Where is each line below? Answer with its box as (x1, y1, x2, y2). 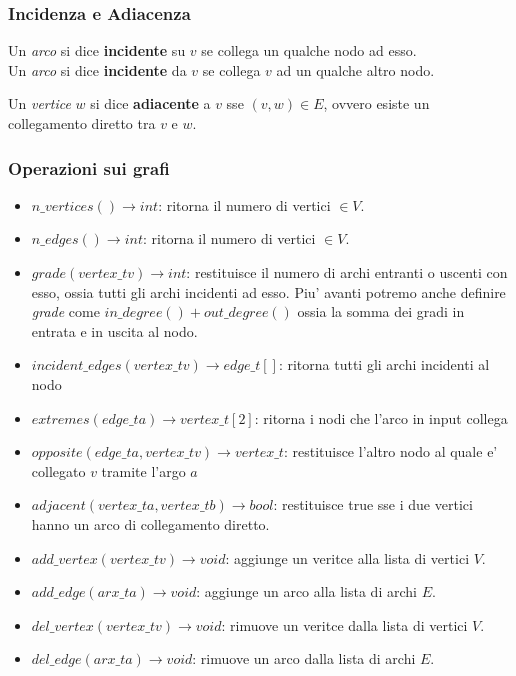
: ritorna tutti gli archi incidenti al (278, 354, 490, 375)
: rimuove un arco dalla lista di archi (192, 648, 416, 669)
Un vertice (8, 93, 71, 114)
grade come (31, 301, 100, 322)
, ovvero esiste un (323, 93, 430, 114)
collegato (31, 460, 86, 481)
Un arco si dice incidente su (8, 40, 186, 61)
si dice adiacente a (90, 93, 211, 114)
